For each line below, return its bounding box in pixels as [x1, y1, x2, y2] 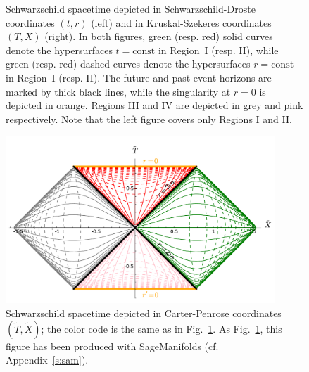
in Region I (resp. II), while [158, 42, 279, 57]
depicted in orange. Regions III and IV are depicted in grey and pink [6, 98, 303, 113]
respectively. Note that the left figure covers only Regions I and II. [6, 111, 292, 126]
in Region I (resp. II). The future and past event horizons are [6, 70, 272, 84]
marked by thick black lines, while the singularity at [6, 84, 231, 98]
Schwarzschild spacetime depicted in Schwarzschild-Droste [6, 1, 256, 15]
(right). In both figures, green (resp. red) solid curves [44, 29, 273, 44]
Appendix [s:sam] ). [6, 352, 89, 367]
